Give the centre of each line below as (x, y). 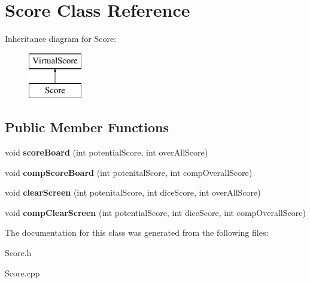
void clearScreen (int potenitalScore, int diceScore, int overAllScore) (133, 192)
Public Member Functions (87, 127)
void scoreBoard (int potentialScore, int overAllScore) (107, 152)
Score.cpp (22, 273)
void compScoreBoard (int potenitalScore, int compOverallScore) (129, 172)
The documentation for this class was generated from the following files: (137, 232)
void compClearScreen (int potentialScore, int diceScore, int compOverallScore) (155, 212)
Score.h (18, 253)
